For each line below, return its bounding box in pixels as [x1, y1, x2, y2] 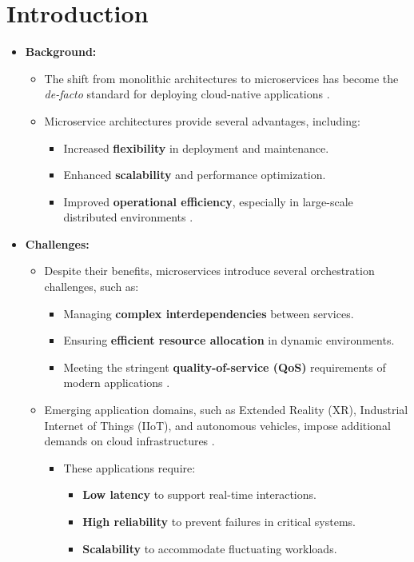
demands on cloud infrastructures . [44, 432, 215, 449]
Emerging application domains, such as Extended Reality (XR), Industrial [44, 401, 408, 418]
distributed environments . [63, 209, 193, 225]
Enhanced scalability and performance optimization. [63, 166, 326, 183]
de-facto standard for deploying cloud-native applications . [44, 86, 330, 102]
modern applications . [63, 374, 170, 391]
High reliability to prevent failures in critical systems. [82, 513, 356, 529]
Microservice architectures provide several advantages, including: [44, 112, 360, 129]
